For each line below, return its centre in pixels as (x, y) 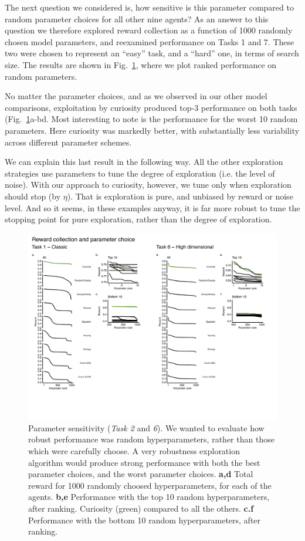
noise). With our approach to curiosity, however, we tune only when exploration (148, 185)
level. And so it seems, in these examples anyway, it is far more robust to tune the (152, 207)
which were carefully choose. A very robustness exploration (134, 451)
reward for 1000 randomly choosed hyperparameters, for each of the (150, 485)
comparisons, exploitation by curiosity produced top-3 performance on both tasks (151, 107)
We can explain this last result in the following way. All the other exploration (144, 162)
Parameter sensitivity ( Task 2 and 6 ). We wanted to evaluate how (146, 427)
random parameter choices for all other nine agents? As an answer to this (137, 18)
